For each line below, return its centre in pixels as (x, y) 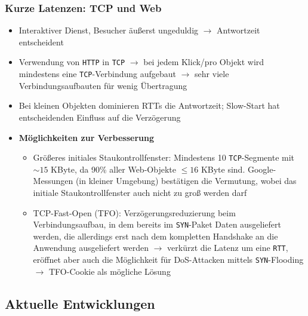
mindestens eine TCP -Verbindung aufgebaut (98, 74)
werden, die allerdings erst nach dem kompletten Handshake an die (155, 236)
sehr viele (212, 74)
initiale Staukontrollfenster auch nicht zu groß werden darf (140, 192)
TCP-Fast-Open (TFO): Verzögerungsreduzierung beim (134, 212)
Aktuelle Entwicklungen (80, 303)
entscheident (41, 42)
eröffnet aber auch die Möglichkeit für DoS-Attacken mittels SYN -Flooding (168, 260)
